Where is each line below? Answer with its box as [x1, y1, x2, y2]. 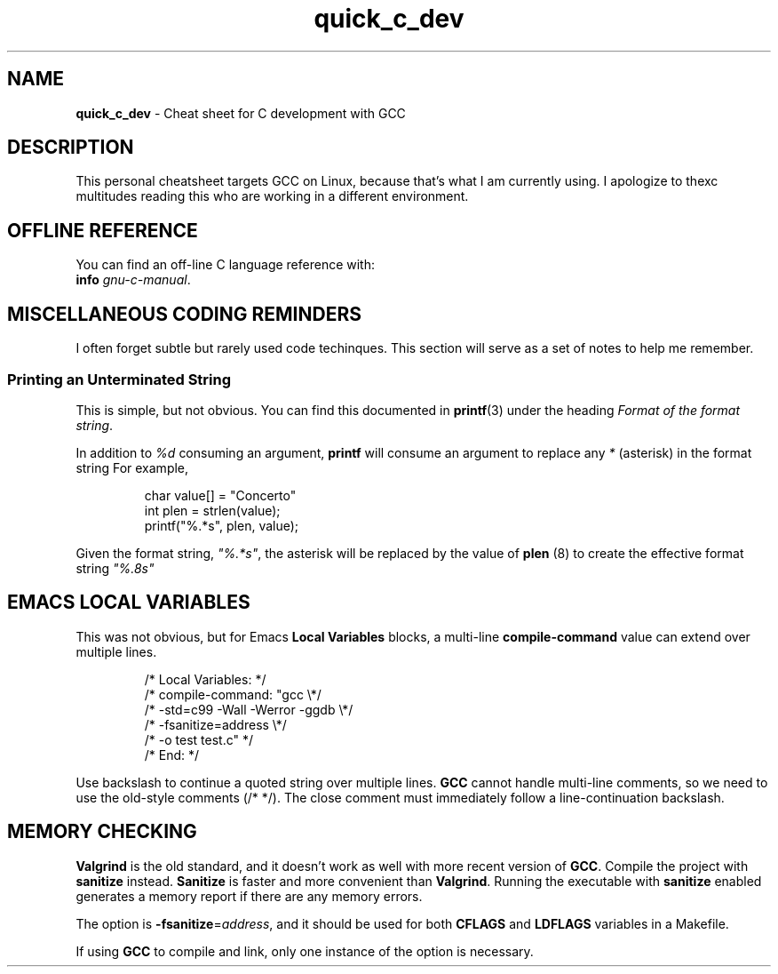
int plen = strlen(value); [144, 502, 281, 518]
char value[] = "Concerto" [144, 487, 297, 503]
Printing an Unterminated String [7, 370, 232, 388]
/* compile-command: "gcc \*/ [144, 686, 322, 702]
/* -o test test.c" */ [144, 731, 253, 747]
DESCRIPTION [7, 136, 134, 159]
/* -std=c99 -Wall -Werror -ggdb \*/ [144, 701, 353, 717]
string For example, [75, 459, 189, 475]
